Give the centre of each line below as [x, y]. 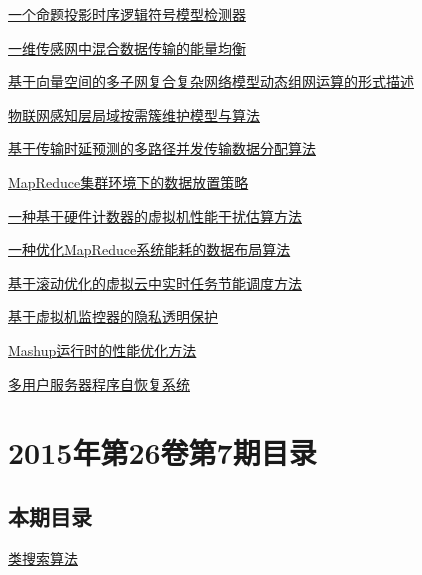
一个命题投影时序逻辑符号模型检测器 [127, 14]
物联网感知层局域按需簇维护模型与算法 [134, 114]
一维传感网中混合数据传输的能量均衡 [127, 47]
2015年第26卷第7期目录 [162, 452]
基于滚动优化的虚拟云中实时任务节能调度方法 [155, 282]
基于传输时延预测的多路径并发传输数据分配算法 [162, 148]
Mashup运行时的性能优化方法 [102, 349]
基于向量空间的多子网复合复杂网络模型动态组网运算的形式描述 [211, 81]
